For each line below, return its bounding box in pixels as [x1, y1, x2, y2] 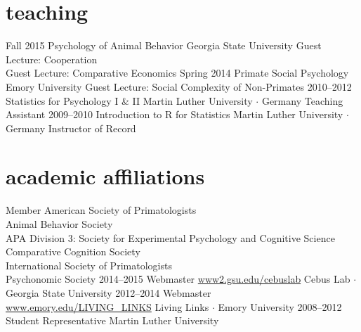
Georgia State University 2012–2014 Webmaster [6, 285, 211, 300]
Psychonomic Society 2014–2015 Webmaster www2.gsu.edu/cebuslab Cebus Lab [6, 272, 350, 286]
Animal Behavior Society [6, 217, 113, 231]
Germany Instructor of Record [6, 120, 136, 135]
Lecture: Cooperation [6, 51, 98, 66]
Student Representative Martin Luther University [6, 313, 219, 328]
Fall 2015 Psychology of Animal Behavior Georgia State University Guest [6, 38, 322, 53]
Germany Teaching [261, 93, 343, 108]
